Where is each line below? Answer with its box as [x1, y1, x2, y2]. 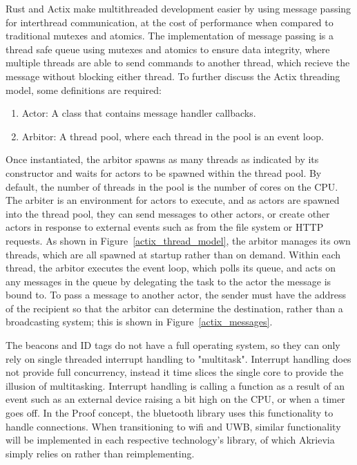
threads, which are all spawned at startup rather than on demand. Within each [6, 247, 341, 261]
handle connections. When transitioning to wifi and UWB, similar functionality [6, 419, 341, 433]
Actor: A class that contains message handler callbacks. [21, 106, 256, 120]
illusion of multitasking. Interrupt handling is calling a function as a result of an [6, 378, 345, 392]
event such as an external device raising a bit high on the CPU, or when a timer [6, 392, 345, 406]
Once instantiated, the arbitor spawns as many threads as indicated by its [6, 152, 319, 167]
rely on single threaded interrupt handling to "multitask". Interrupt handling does [6, 351, 351, 366]
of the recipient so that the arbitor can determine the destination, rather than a [6, 301, 343, 315]
